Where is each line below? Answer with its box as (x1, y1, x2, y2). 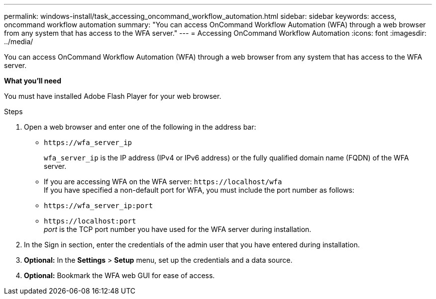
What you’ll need (4, 76, 61, 85)
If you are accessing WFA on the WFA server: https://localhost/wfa (44, 177, 282, 186)
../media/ (4, 37, 33, 46)
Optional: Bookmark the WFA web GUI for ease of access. (24, 271, 215, 280)
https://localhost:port (44, 217, 136, 225)
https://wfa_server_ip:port (44, 202, 153, 210)
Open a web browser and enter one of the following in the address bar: (24, 123, 256, 131)
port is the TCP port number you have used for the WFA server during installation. (44, 225, 312, 233)
